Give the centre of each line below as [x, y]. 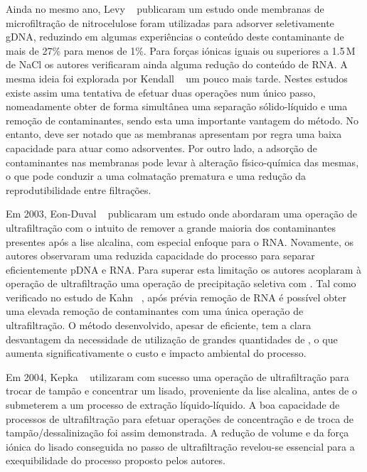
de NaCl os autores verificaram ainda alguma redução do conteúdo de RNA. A [177, 64]
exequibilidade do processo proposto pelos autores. [116, 460]
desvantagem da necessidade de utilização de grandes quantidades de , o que [172, 339]
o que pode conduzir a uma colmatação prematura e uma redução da [156, 176]
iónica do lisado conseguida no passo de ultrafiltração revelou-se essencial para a [180, 446]
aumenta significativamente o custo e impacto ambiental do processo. [156, 353]
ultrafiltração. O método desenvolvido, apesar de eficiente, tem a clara [159, 325]
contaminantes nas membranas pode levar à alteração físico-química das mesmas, [182, 162]
